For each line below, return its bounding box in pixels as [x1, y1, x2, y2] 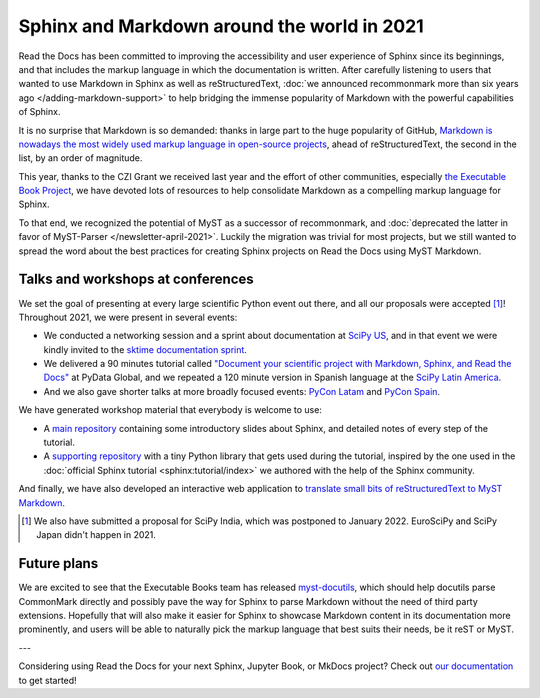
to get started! [18, 674, 77, 686]
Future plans [18, 555, 99, 572]
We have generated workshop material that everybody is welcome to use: [18, 404, 322, 416]
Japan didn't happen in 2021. [36, 529, 157, 541]
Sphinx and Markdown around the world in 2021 [18, 15, 424, 37]
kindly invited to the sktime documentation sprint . [43, 343, 247, 355]
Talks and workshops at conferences [18, 271, 254, 288]
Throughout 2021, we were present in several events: [18, 311, 238, 323]
